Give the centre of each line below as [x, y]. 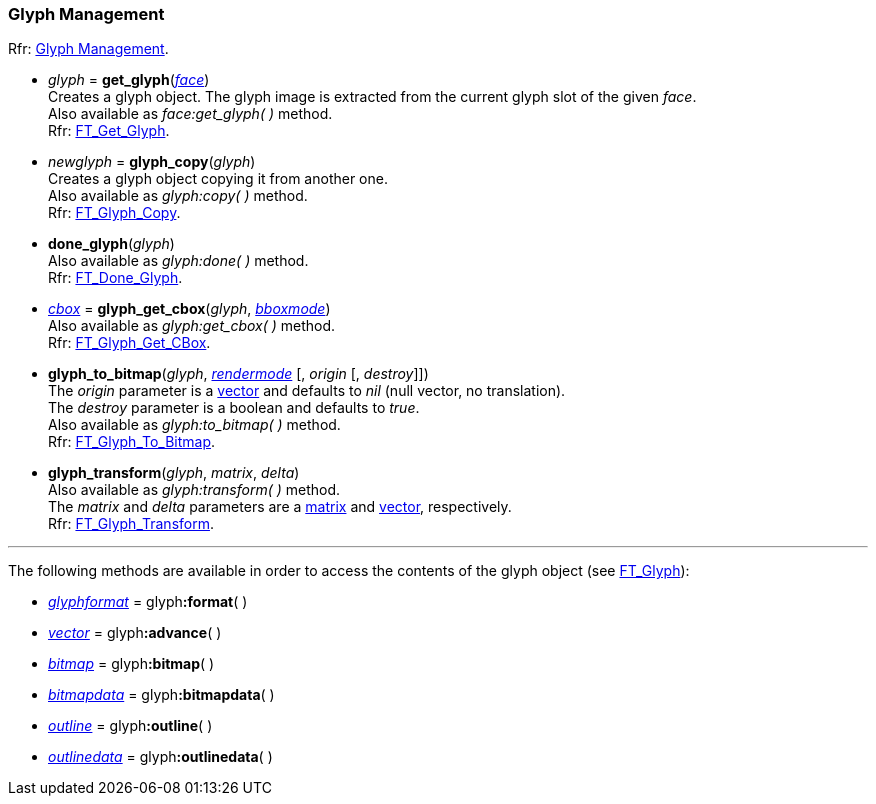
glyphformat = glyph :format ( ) [148, 602]
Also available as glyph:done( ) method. [178, 261]
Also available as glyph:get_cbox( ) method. [192, 326]
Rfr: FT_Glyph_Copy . [114, 213]
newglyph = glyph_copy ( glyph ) [152, 162]
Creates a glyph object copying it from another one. [218, 179]
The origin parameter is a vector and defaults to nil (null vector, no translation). [307, 391]
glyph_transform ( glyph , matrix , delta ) [174, 473]
